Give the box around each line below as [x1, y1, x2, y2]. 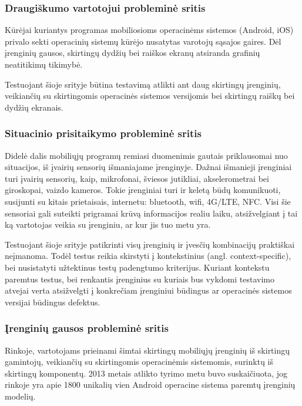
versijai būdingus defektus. [5, 295, 100, 308]
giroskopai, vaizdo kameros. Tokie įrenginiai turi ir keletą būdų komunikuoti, [5, 184, 281, 196]
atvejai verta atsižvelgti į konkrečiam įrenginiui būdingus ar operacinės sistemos [5, 284, 292, 297]
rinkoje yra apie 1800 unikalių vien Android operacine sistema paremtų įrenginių [5, 378, 296, 391]
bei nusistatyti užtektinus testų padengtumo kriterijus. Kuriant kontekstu [5, 261, 270, 273]
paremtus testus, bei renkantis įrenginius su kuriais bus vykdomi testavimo [5, 272, 274, 285]
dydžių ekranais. [5, 101, 63, 113]
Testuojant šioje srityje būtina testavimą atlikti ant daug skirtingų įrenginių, [5, 78, 281, 90]
